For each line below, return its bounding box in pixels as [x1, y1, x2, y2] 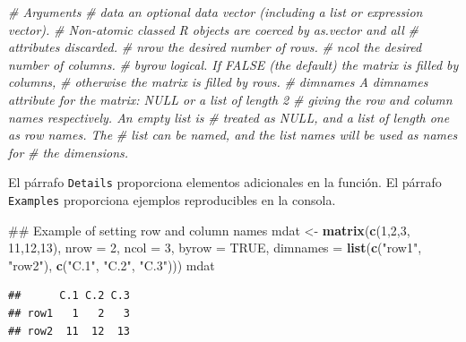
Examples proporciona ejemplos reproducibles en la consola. [8, 191, 336, 209]
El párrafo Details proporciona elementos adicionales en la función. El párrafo [8, 173, 442, 192]
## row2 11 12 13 [8, 324, 131, 338]
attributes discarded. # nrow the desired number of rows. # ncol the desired [8, 38, 422, 56]
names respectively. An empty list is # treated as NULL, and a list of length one [8, 107, 450, 126]
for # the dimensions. [8, 142, 129, 161]
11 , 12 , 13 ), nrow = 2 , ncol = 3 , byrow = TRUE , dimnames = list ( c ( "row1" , [8, 238, 422, 257]
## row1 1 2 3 [8, 307, 131, 321]
